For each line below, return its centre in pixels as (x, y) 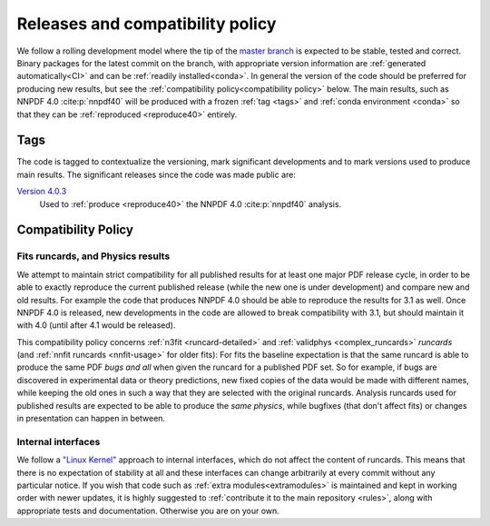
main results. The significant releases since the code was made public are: (157, 174)
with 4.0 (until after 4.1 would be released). (96, 325)
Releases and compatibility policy (147, 24)
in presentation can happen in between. (91, 419)
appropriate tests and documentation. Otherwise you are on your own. (148, 511)
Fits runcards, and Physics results (93, 256)
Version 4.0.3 (42, 192)
